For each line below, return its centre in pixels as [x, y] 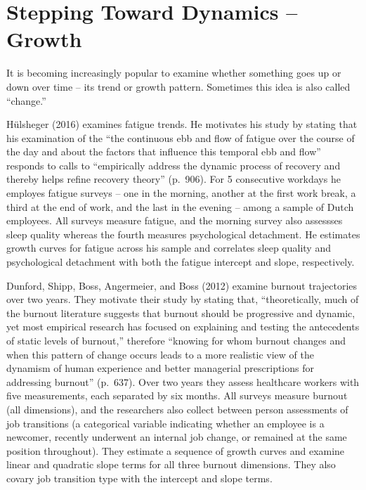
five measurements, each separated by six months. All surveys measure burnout [177, 395]
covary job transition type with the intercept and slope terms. [139, 478]
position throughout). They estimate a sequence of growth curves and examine [176, 450]
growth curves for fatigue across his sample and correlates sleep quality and [169, 248]
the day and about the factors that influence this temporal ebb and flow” [164, 151]
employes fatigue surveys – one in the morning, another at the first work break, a [181, 193]
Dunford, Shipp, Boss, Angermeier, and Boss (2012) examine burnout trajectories [182, 285]
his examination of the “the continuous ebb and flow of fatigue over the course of [181, 137]
